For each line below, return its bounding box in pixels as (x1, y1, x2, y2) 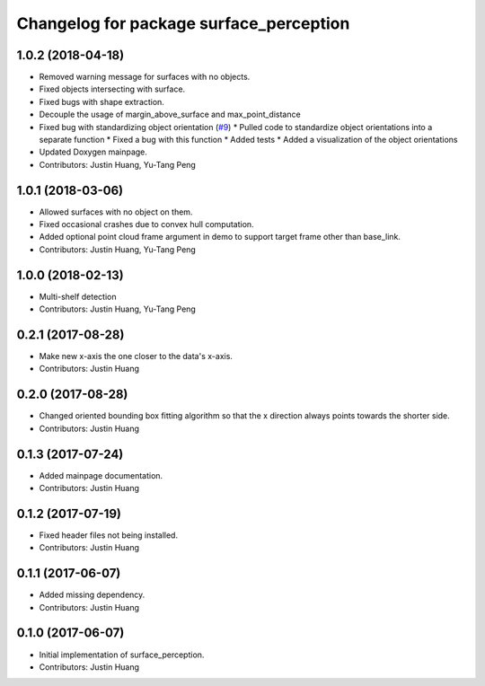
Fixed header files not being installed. (39, 530, 179, 541)
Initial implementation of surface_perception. (39, 649, 205, 660)
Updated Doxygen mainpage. (39, 146, 148, 157)
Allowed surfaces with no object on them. (39, 207, 193, 217)
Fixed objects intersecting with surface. (39, 84, 186, 94)
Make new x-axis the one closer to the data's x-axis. (39, 351, 234, 362)
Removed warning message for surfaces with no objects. (39, 72, 251, 83)
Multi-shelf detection (39, 291, 117, 302)
